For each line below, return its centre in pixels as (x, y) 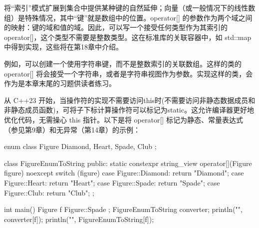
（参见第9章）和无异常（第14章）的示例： (72, 129)
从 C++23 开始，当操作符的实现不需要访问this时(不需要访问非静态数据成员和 (130, 100)
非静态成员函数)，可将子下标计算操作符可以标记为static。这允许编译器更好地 (129, 110)
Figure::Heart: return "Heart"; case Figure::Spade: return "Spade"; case (112, 182)
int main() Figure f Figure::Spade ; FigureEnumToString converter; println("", (123, 209)
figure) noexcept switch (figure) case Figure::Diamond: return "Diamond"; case (124, 173)
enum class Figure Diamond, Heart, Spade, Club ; (80, 146)
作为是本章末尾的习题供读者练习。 (60, 83)
